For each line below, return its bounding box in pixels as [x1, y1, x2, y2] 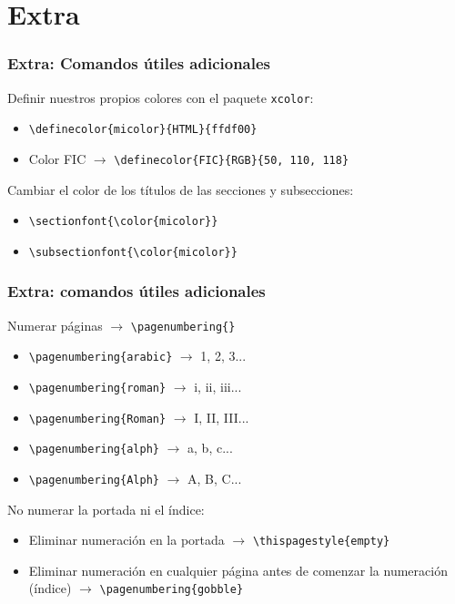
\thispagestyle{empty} [252, 535, 390, 548]
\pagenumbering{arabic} [28, 351, 173, 364]
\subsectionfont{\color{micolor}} [28, 245, 238, 259]
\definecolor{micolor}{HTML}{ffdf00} [28, 123, 258, 137]
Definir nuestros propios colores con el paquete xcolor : [7, 87, 314, 107]
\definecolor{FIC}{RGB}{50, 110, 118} [114, 153, 349, 167]
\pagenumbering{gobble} [99, 583, 244, 597]
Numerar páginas [7, 315, 103, 334]
